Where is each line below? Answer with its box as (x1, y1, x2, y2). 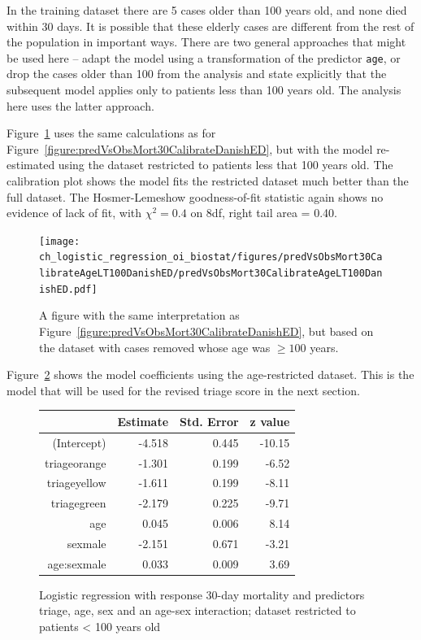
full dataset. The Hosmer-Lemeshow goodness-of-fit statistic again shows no (7, 188, 384, 205)
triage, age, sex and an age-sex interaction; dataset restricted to (39, 602, 356, 619)
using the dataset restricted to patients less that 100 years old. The (58, 156, 393, 173)
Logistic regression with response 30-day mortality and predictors (39, 586, 365, 603)
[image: (39, 235, 80, 247)
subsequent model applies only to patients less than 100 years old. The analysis (7, 81, 401, 98)
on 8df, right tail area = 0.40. (190, 204, 337, 221)
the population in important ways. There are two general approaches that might (7, 33, 406, 50)
